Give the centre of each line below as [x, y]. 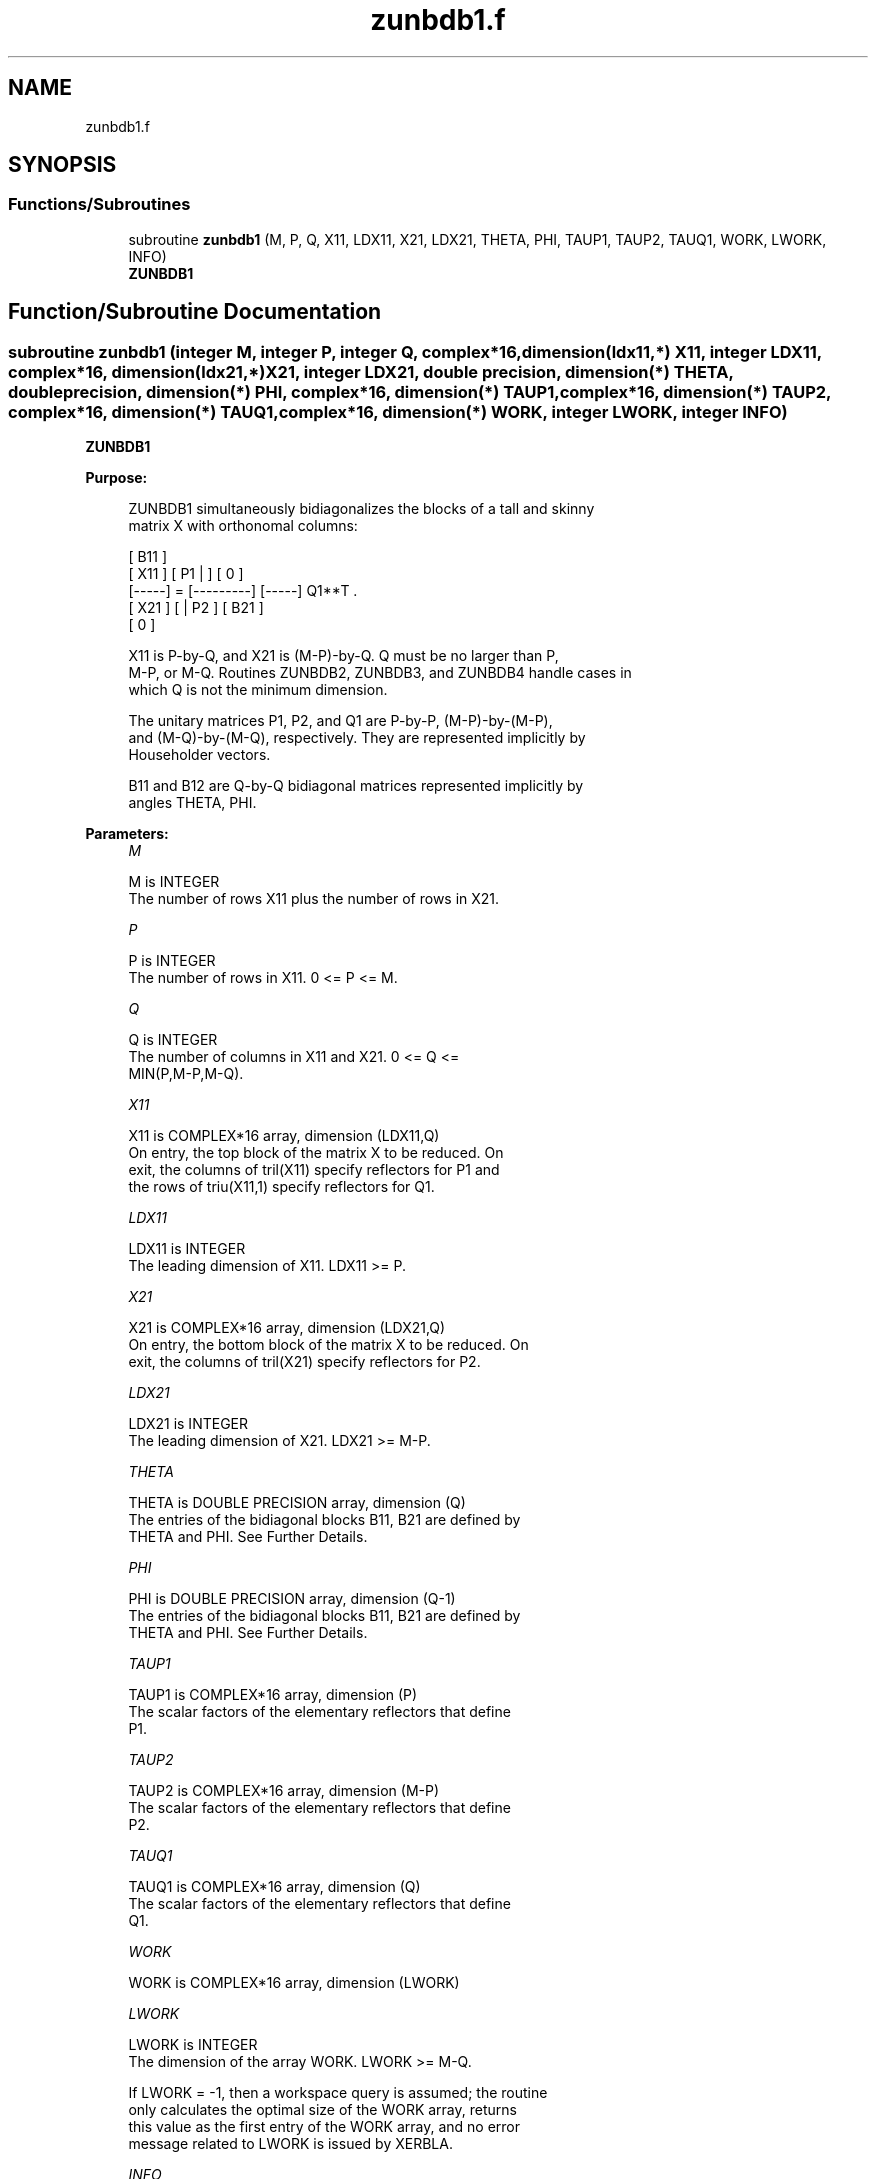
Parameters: [127, 834]
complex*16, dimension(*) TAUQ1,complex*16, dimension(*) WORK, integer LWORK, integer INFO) [398, 411]
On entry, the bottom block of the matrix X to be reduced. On [328, 1345]
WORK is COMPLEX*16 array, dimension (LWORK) [294, 1983]
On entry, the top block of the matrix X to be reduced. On [316, 1153]
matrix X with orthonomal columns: [243, 526]
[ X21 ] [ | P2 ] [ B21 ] [196, 608]
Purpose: [116, 478]
